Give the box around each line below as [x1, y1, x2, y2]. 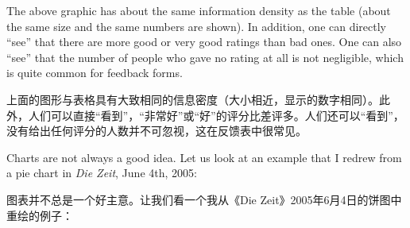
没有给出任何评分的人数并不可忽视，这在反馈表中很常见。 [6, 122, 307, 139]
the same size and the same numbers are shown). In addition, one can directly [6, 17, 387, 34]
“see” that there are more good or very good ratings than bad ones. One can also [6, 33, 402, 50]
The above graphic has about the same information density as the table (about [6, 2, 391, 18]
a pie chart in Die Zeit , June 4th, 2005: [6, 164, 197, 181]
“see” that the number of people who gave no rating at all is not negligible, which [6, 48, 404, 65]
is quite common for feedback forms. [6, 64, 183, 81]
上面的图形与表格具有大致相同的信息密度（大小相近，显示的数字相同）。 [6, 91, 379, 107]
